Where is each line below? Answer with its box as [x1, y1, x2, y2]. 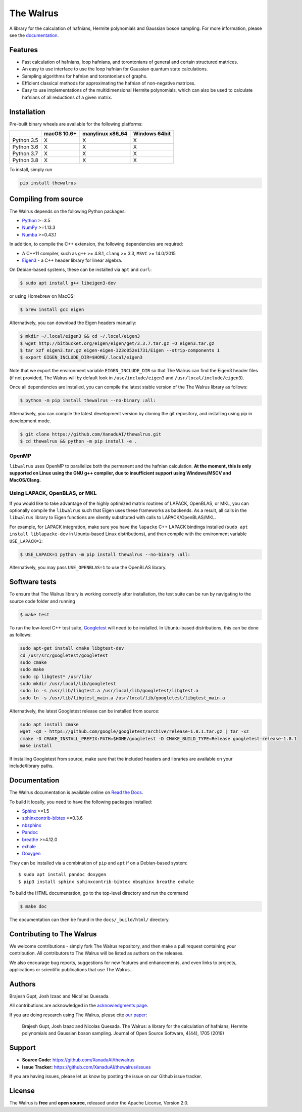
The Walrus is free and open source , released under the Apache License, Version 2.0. [9, 1100, 189, 1106]
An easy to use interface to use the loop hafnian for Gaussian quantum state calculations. [22, 66, 208, 72]
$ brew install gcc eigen [20, 307, 84, 312]
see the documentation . [9, 32, 59, 38]
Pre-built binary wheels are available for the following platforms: [9, 121, 143, 127]
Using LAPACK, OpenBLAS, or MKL [9, 490, 97, 497]
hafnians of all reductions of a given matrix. [22, 94, 112, 100]
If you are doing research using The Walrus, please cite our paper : [9, 1012, 147, 1018]
